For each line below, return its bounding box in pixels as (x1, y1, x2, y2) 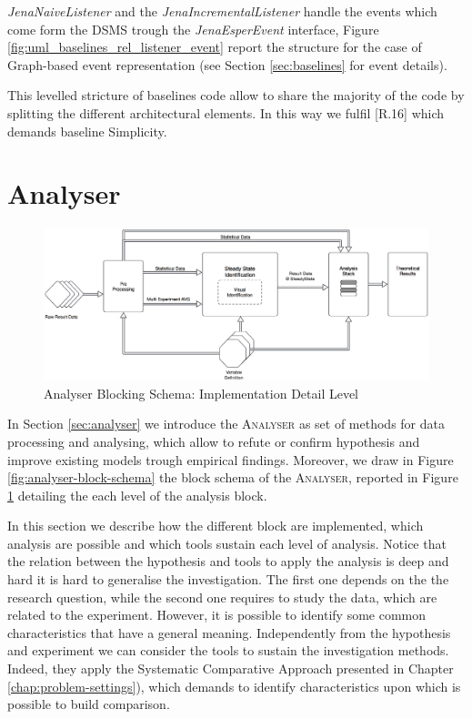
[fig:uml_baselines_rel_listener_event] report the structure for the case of (7, 37, 422, 56)
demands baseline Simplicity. (7, 121, 167, 140)
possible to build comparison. (7, 694, 170, 714)
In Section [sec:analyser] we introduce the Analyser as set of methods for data (7, 414, 445, 433)
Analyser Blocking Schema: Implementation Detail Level (44, 383, 359, 402)
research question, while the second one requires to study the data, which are (7, 587, 437, 606)
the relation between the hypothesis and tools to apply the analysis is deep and (7, 552, 449, 571)
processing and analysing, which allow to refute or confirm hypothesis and (7, 431, 420, 451)
